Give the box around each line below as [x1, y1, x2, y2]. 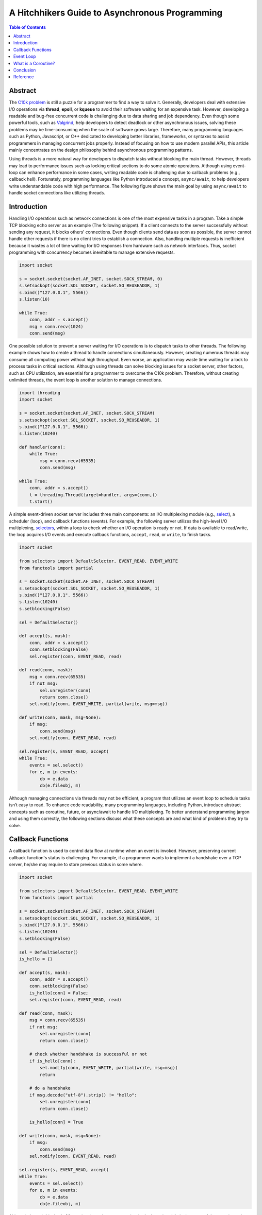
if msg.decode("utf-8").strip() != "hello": [29, 1092, 137, 1098]
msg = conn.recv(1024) [29, 324, 83, 329]
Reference [13, 74, 34, 80]
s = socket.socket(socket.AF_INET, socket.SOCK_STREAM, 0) [19, 276, 163, 281]
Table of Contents [9, 24, 46, 30]
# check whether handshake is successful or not [29, 1051, 147, 1057]
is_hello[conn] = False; [29, 990, 89, 996]
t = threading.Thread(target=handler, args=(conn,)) [29, 492, 158, 498]
